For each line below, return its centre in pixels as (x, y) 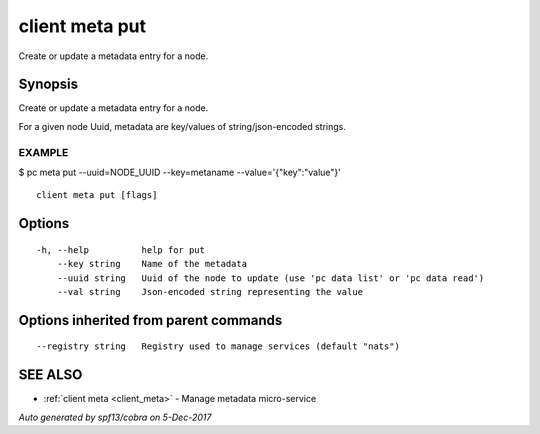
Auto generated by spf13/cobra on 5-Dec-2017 (115, 417)
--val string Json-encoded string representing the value (210, 291)
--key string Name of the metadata (152, 264)
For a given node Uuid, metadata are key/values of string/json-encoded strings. (182, 126)
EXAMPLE (43, 152)
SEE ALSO (50, 375)
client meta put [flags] (97, 195)
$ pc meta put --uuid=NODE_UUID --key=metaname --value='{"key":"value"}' (180, 172)
